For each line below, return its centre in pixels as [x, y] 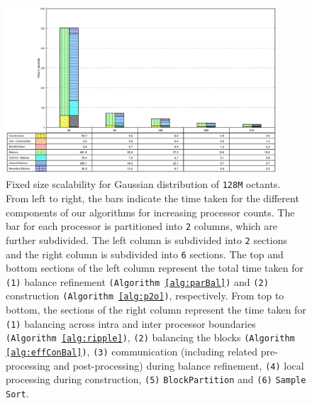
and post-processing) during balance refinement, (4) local [179, 365]
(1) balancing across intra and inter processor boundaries [131, 323]
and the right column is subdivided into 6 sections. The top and [145, 254]
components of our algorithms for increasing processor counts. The [150, 212]
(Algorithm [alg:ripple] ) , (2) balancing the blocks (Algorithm [150, 337]
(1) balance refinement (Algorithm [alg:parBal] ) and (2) [137, 281]
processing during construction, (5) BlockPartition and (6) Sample [156, 379]
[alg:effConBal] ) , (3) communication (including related [132, 351]
